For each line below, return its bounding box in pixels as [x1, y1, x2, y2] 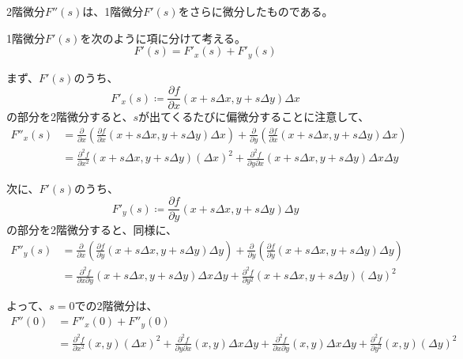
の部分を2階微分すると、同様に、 [6, 221, 178, 238]
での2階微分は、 [74, 297, 158, 314]
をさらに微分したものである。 [178, 3, 333, 19]
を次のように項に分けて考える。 [80, 29, 247, 46]
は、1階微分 [82, 3, 144, 19]
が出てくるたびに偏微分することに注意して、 [138, 108, 370, 125]
